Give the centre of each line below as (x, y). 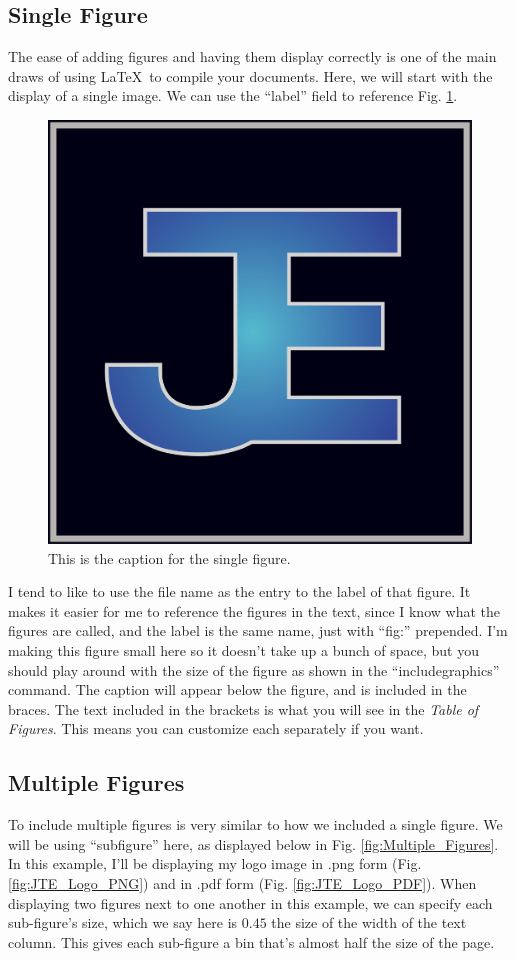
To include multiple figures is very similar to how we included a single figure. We (255, 824)
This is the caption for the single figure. (169, 557)
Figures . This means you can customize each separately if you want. (216, 728)
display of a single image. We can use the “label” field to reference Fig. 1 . (233, 95)
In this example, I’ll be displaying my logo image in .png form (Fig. (215, 863)
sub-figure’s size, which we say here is (123, 922)
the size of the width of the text (369, 922)
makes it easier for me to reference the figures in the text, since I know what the (254, 610)
